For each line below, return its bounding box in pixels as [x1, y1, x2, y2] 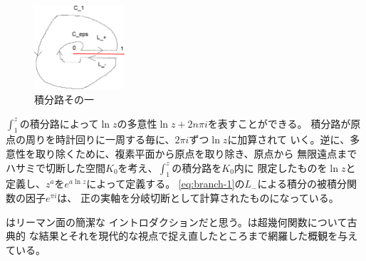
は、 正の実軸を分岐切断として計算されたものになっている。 [57, 190, 339, 205]
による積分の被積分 [257, 176, 347, 191]
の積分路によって [19, 116, 99, 130]
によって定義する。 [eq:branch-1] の [86, 176, 245, 191]
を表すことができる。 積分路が [207, 116, 351, 130]
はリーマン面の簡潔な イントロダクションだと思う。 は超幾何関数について [6, 214, 347, 229]
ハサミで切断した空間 [6, 160, 105, 175]
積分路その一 [34, 91, 94, 106]
